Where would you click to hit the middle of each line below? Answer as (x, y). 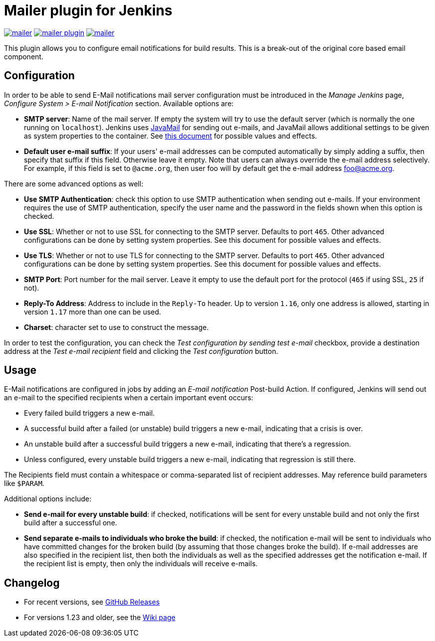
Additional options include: (48, 499)
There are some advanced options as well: (74, 183)
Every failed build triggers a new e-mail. (90, 413)
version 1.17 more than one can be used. (93, 312)
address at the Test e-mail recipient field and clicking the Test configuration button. (141, 351)
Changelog (32, 583)
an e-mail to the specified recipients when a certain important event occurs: (129, 398)
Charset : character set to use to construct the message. (116, 327)
